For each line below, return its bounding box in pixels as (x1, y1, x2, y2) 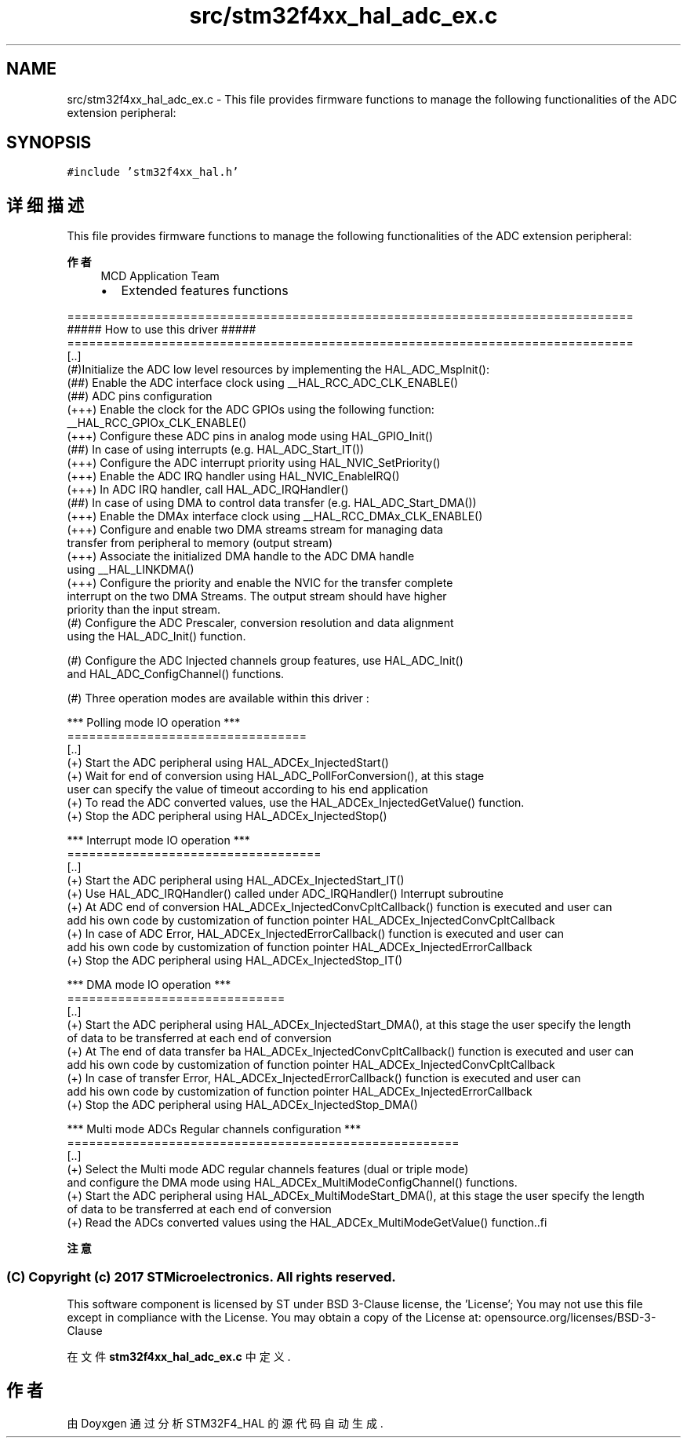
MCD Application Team (100, 269, 220, 283)
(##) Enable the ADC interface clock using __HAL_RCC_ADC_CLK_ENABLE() (67, 376, 459, 390)
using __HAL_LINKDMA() (67, 563, 194, 577)
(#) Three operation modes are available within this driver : (67, 691, 369, 706)
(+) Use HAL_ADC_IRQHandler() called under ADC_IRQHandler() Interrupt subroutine (67, 887, 503, 901)
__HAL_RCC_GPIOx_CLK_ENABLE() (67, 416, 247, 430)
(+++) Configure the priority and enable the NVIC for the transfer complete (67, 576, 453, 590)
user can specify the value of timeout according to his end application (67, 782, 428, 797)
